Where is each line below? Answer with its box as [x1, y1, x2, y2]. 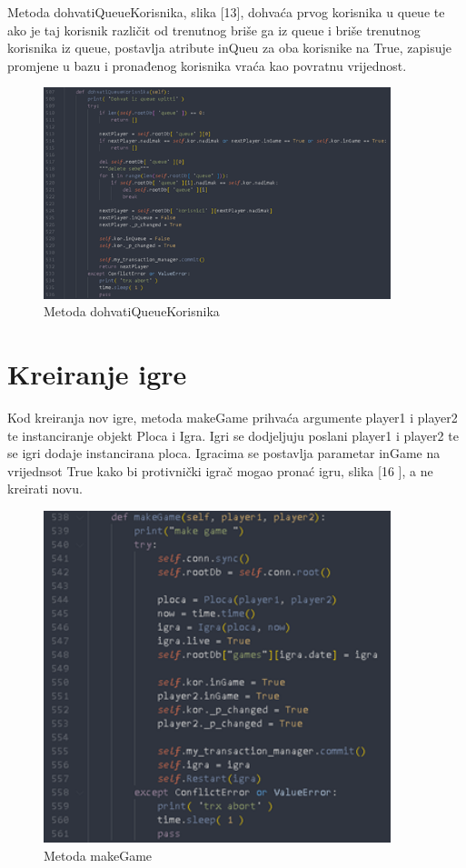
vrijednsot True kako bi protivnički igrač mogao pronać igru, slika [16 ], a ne [7, 461, 433, 480]
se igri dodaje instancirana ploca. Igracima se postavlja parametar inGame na [7, 444, 441, 463]
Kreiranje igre [7, 355, 187, 393]
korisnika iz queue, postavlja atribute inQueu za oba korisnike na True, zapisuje [7, 38, 451, 57]
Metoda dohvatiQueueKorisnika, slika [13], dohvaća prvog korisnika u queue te [7, 3, 445, 21]
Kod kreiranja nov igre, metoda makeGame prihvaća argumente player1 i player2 [7, 407, 458, 426]
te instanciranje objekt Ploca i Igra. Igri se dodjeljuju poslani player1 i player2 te [7, 425, 459, 444]
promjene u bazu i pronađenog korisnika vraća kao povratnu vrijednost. [7, 55, 407, 75]
